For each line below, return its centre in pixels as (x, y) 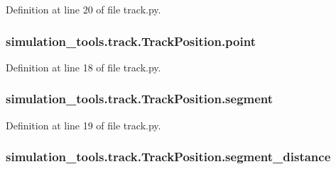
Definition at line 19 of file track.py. (83, 125)
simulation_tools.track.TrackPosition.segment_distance (168, 157)
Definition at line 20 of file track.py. (83, 9)
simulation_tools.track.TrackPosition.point (131, 41)
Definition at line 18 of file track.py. (83, 67)
